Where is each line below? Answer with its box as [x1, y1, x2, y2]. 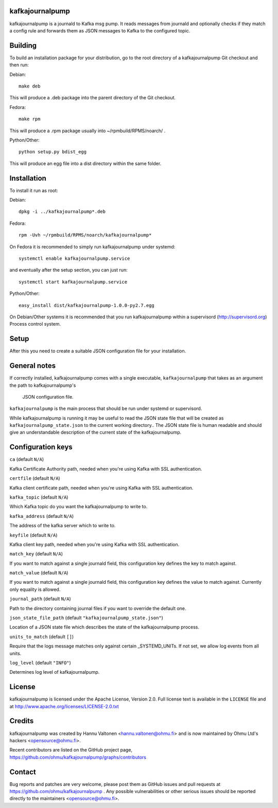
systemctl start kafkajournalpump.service [19, 279, 128, 285]
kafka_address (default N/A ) [9, 513, 74, 519]
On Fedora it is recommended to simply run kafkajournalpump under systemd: [9, 243, 176, 249]
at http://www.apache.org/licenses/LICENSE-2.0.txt [9, 703, 119, 709]
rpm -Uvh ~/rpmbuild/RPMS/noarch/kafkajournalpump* [19, 232, 152, 238]
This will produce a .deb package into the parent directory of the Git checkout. [9, 95, 176, 101]
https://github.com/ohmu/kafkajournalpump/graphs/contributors [9, 754, 147, 760]
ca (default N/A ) [9, 456, 44, 462]
